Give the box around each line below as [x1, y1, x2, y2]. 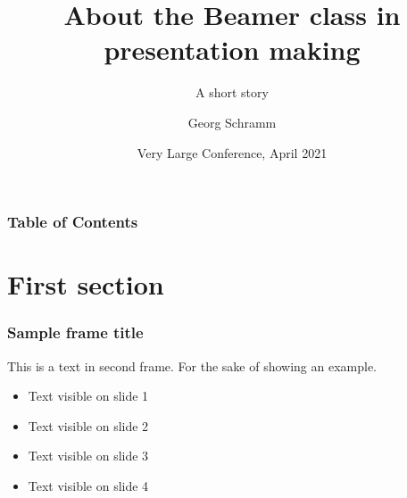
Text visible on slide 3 [28, 446, 149, 465]
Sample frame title [7, 321, 144, 344]
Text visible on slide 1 [28, 386, 149, 405]
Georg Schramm [187, 112, 277, 131]
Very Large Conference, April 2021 [137, 143, 328, 162]
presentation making [104, 31, 361, 68]
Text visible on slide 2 [28, 416, 149, 435]
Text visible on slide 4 [28, 476, 149, 494]
